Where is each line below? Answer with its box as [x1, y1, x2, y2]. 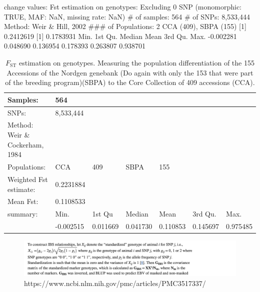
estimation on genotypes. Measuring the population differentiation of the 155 [19, 57, 254, 67]
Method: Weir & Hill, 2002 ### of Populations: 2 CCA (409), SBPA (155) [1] [4, 21, 246, 31]
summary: [7, 208, 38, 219]
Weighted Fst [7, 173, 48, 184]
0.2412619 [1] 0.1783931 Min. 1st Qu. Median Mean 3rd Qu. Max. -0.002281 [4, 30, 237, 41]
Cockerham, [7, 139, 44, 149]
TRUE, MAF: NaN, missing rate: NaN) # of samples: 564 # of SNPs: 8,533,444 [4, 11, 250, 21]
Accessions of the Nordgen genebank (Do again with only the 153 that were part [6, 67, 253, 77]
